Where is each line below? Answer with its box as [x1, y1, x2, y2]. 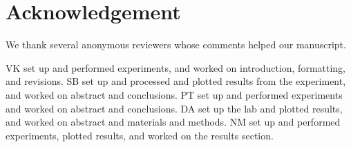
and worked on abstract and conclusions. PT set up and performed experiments [6, 87, 343, 101]
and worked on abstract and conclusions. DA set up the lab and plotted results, [6, 101, 343, 115]
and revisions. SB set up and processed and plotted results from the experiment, [6, 74, 346, 88]
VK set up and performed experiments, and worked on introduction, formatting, [6, 60, 345, 75]
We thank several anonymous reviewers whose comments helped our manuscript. [6, 37, 346, 52]
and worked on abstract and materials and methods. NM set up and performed [6, 115, 341, 129]
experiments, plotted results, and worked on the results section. [6, 128, 274, 142]
